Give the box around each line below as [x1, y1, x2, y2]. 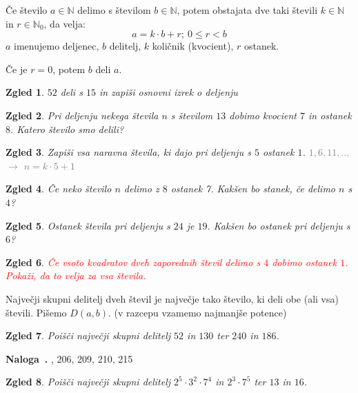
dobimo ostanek [272, 254, 337, 269]
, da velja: [43, 16, 86, 30]
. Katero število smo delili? [10, 121, 124, 136]
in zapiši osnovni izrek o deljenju [99, 85, 238, 99]
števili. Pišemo [6, 305, 67, 319]
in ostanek [308, 108, 352, 122]
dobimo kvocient [229, 108, 297, 122]
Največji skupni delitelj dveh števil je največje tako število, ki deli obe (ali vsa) [6, 291, 339, 305]
